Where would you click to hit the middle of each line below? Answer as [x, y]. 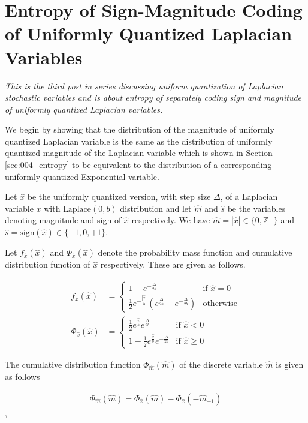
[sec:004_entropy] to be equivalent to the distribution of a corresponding [138, 165]
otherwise [220, 304]
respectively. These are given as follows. [173, 264]
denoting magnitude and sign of [63, 220]
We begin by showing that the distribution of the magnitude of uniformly [140, 129]
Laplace [77, 209]
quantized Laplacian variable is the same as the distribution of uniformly [139, 141]
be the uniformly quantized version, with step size [119, 196]
